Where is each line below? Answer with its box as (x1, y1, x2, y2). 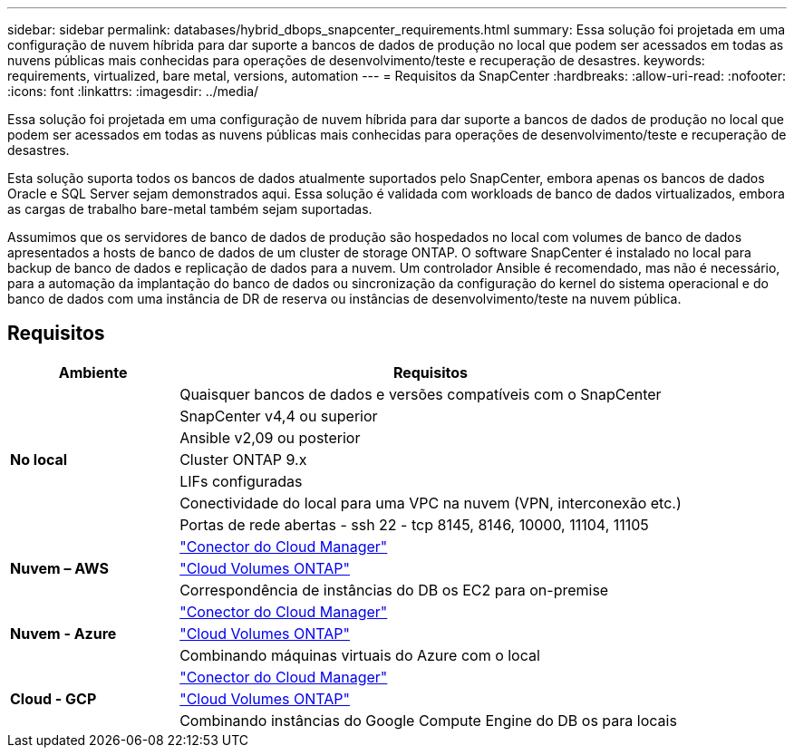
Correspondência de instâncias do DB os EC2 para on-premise (179, 580, 609, 599)
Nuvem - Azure (10, 624, 117, 643)
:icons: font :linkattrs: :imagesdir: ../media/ (7, 83, 259, 99)
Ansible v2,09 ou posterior (179, 428, 361, 447)
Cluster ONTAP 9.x (179, 450, 307, 469)
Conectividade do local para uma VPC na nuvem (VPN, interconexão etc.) (179, 493, 682, 512)
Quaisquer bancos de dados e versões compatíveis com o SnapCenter (179, 384, 662, 403)
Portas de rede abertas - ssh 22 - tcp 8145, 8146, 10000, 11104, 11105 (179, 515, 649, 534)
